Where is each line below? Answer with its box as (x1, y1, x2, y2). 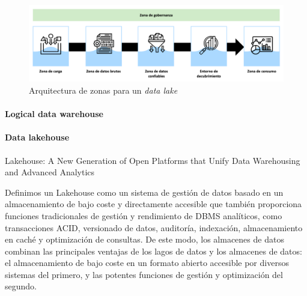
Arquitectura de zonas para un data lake (29, 83, 178, 96)
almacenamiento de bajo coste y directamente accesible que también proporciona (5, 198, 302, 210)
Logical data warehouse (5, 107, 103, 120)
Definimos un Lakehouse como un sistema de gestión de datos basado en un (5, 186, 284, 198)
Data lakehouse (5, 131, 70, 143)
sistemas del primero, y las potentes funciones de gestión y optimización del (5, 268, 283, 280)
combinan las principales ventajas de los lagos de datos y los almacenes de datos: (5, 244, 302, 257)
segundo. (5, 280, 37, 292)
